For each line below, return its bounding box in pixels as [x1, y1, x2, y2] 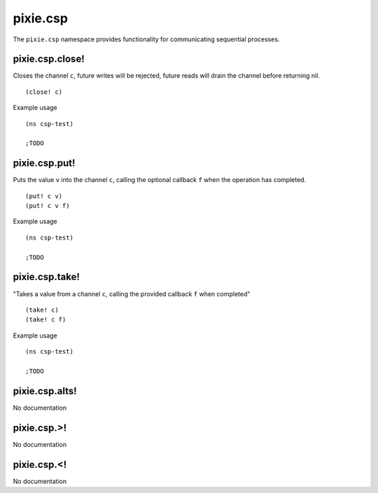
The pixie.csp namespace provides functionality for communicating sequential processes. [13, 35, 280, 43]
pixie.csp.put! [13, 158, 76, 169]
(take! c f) [25, 316, 66, 324]
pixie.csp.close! [13, 53, 85, 65]
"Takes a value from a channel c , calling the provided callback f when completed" [13, 289, 251, 298]
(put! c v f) [25, 202, 70, 210]
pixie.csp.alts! [13, 385, 77, 397]
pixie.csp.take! [13, 271, 80, 283]
